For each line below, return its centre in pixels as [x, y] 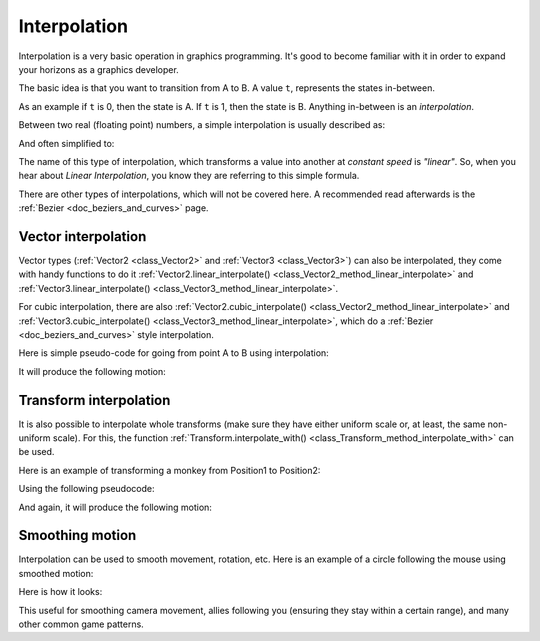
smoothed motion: [56, 573]
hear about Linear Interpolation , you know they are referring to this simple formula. [189, 176]
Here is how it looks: [60, 592]
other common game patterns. [81, 624]
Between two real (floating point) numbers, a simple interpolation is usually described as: [202, 125]
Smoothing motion [77, 535]
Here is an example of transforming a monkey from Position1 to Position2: [169, 470]
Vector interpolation [82, 236]
